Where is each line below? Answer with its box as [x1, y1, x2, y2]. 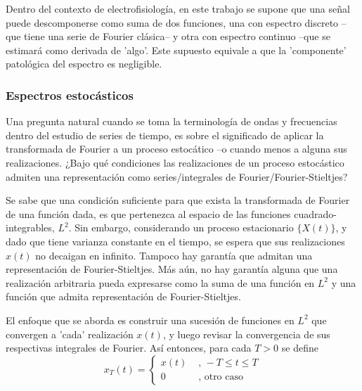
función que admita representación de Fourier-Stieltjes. [6, 289, 241, 304]
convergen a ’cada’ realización [6, 326, 134, 341]
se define [281, 340, 318, 355]
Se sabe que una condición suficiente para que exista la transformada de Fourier [6, 193, 350, 207]
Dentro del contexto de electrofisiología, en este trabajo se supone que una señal [6, 1, 350, 15]
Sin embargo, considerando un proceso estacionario [75, 220, 294, 235]
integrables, [6, 220, 55, 235]
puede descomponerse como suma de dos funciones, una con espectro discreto [6, 15, 339, 30]
